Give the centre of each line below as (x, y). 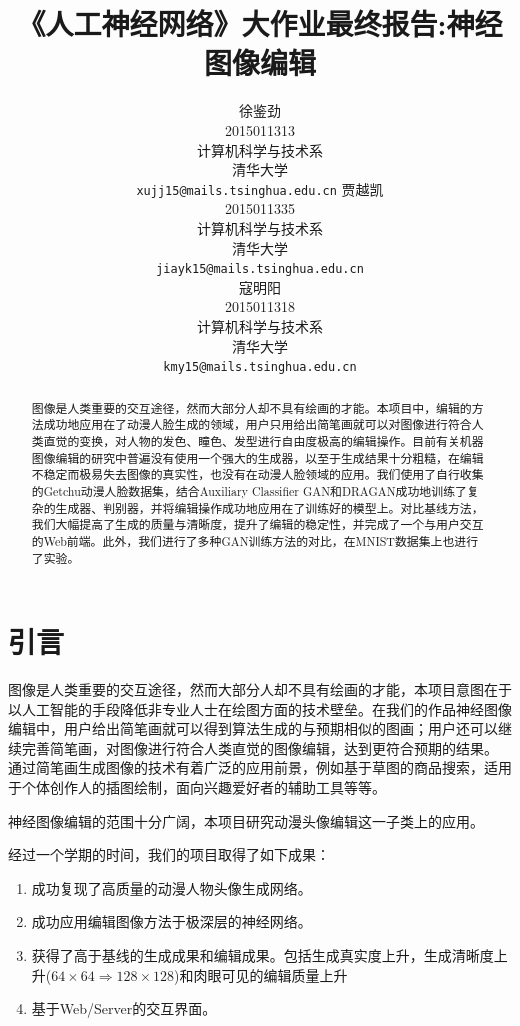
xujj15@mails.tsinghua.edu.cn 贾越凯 (260, 188)
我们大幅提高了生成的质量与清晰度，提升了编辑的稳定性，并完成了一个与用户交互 (257, 524)
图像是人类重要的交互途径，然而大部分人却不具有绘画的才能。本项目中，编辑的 (251, 407)
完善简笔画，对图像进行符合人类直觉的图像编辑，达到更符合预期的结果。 (259, 747)
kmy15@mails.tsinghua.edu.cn (260, 367)
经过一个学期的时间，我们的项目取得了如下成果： (169, 854)
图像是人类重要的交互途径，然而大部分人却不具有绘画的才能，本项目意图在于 (260, 689)
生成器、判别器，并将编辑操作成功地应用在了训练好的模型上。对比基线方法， (269, 507)
